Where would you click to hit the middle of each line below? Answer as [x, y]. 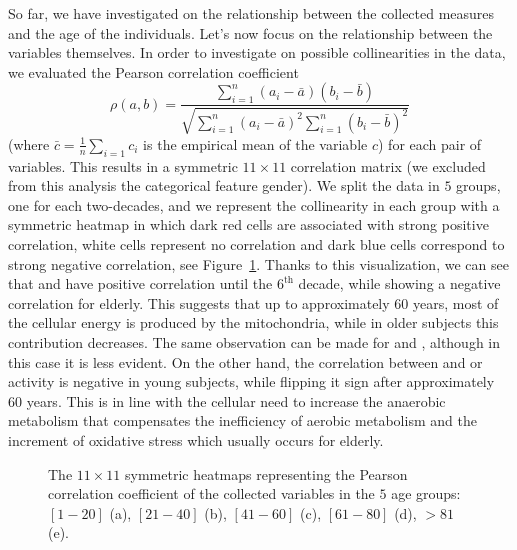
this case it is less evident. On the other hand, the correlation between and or [245, 361]
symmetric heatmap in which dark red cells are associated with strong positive [248, 224]
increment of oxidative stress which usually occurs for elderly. [196, 439]
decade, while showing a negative [399, 283]
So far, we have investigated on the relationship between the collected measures [251, 13]
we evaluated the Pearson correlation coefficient [153, 71]
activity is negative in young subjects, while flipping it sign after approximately [251, 381]
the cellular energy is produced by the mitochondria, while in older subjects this [253, 322]
